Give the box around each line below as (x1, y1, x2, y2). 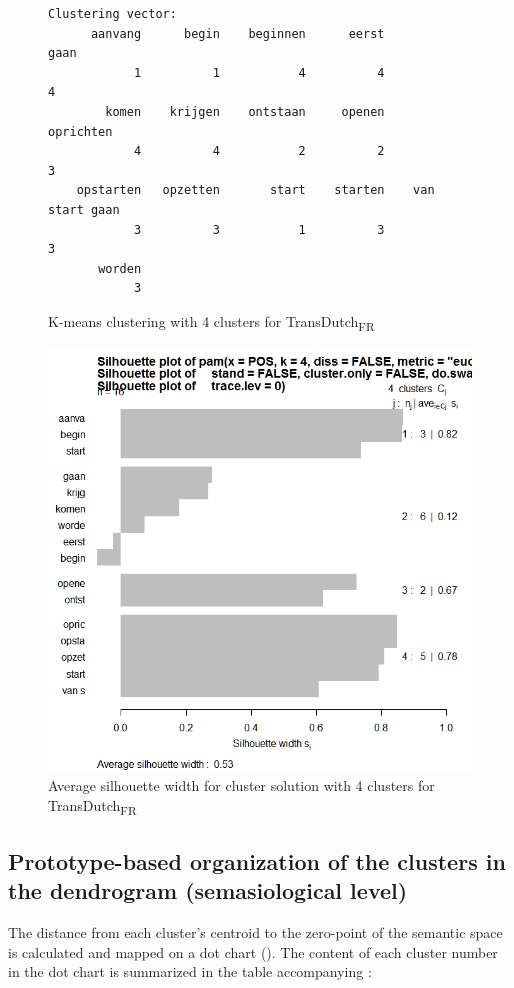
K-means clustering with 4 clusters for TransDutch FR (48, 310, 375, 334)
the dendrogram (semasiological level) (8, 875, 408, 906)
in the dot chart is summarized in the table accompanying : (8, 961, 372, 982)
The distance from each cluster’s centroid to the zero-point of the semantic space (8, 922, 503, 943)
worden (98, 261, 142, 276)
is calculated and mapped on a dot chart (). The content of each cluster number (8, 941, 498, 962)
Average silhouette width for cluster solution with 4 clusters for (48, 774, 435, 795)
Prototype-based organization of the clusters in (8, 846, 506, 877)
